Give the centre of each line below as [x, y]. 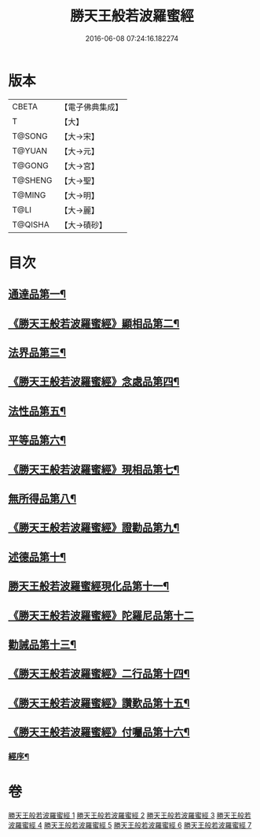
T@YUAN [30, 150]
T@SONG [30, 136]
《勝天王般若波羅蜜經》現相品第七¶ [94, 469]
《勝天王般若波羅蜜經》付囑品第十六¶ [99, 732]
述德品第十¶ [37, 557]
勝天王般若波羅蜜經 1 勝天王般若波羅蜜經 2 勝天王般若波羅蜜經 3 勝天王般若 [130, 815]
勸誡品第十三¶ [42, 645]
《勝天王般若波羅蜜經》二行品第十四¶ [99, 674]
